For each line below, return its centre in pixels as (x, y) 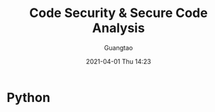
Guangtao (118, 47)
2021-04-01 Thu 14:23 (118, 61)
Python (28, 97)
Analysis (118, 28)
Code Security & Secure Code (118, 13)
